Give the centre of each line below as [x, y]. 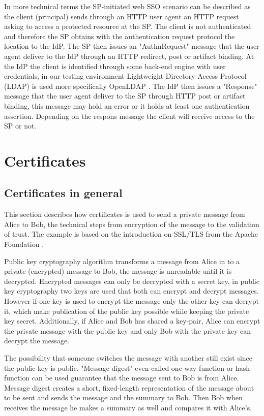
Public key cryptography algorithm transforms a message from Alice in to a [122, 261]
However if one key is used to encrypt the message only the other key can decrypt [131, 301]
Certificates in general [63, 193]
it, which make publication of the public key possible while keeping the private [127, 311]
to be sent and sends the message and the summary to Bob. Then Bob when [123, 397]
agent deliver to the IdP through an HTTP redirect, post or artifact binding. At [129, 56]
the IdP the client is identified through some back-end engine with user [115, 66]
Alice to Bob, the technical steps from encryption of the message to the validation [132, 224]
